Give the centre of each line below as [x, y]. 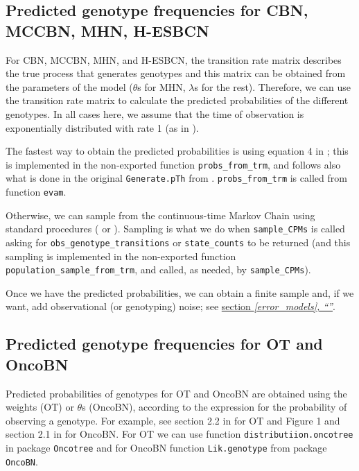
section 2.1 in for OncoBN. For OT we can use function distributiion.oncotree [179, 434]
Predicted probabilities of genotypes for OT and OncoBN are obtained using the [176, 393]
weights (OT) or [40, 407]
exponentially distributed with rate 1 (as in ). [102, 127]
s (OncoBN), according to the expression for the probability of [214, 407]
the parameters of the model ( [69, 86]
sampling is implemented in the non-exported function [121, 256]
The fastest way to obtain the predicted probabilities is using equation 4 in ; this [177, 151]
